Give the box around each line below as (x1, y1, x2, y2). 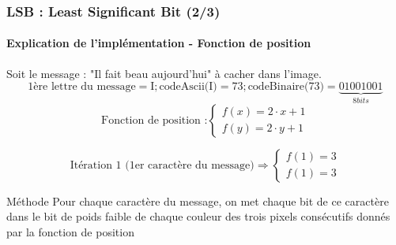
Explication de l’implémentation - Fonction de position (6, 35, 311, 51)
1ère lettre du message (28, 81, 136, 93)
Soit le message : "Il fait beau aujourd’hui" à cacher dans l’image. (6, 65, 322, 81)
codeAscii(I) (159, 81, 217, 93)
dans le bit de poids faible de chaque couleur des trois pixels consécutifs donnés (6, 208, 390, 225)
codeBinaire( (247, 81, 309, 93)
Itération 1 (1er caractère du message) (70, 159, 255, 171)
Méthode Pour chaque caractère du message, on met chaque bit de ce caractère (6, 192, 389, 209)
